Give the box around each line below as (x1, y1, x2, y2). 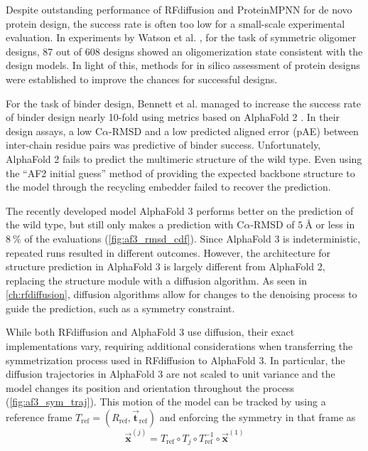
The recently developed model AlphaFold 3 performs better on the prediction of (6, 203, 354, 218)
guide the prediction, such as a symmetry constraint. (6, 300, 235, 315)
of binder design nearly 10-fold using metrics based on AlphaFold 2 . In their (6, 110, 340, 124)
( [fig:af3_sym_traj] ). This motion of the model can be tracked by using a (6, 394, 326, 409)
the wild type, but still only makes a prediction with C (6, 217, 244, 232)
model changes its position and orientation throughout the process (6, 380, 295, 395)
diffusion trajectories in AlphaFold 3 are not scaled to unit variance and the (6, 366, 335, 381)
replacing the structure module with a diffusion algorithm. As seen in (6, 272, 307, 287)
